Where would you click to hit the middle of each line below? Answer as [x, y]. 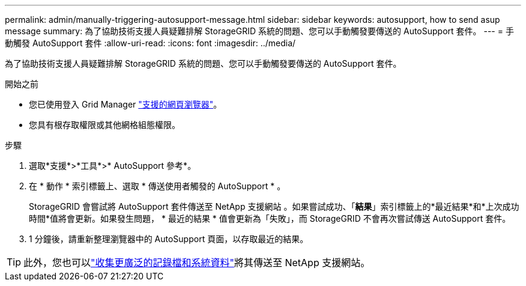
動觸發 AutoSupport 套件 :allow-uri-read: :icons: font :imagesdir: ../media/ [150, 43]
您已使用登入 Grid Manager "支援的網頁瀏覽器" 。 [125, 104]
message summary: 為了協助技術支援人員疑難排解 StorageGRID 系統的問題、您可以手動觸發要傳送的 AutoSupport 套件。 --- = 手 [259, 31]
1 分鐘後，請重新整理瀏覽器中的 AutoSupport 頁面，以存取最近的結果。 [169, 239]
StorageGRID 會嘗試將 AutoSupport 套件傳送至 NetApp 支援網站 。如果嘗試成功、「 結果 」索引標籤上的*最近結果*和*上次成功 [274, 206]
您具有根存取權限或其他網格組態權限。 [104, 125]
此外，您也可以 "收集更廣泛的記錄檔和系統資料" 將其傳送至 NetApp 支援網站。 [197, 263]
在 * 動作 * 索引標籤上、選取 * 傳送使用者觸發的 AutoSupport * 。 [157, 186]
